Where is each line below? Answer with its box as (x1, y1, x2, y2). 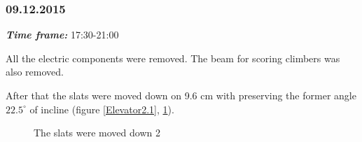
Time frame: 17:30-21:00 (6, 27, 119, 42)
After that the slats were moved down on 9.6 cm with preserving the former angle (6, 88, 356, 102)
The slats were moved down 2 (34, 125, 160, 140)
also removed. (6, 64, 64, 79)
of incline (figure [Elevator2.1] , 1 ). (29, 101, 174, 116)
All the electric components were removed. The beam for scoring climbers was (6, 50, 340, 65)
